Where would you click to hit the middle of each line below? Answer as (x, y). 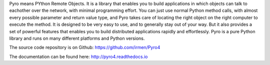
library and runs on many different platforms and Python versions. (77, 38)
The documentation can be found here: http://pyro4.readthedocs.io (78, 57)
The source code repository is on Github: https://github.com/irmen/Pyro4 (85, 48)
